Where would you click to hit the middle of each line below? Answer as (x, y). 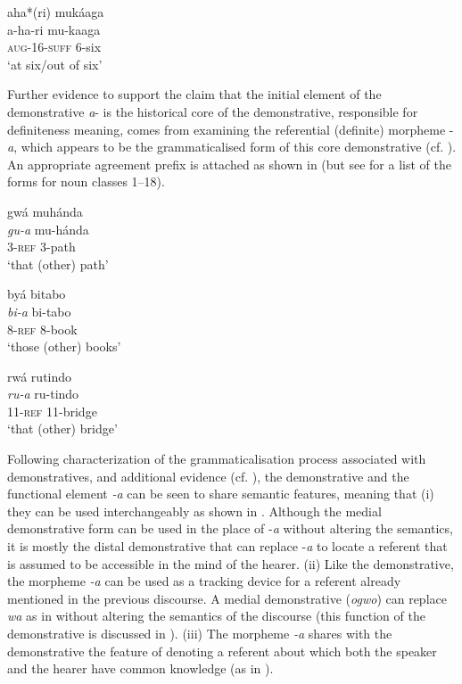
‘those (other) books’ (64, 346)
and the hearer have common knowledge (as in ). (140, 668)
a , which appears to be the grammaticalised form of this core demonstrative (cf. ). (232, 147)
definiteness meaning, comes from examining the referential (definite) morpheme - (231, 129)
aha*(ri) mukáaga (56, 12)
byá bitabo (37, 294)
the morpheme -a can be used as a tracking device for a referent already (204, 581)
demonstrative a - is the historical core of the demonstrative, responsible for (213, 111)
